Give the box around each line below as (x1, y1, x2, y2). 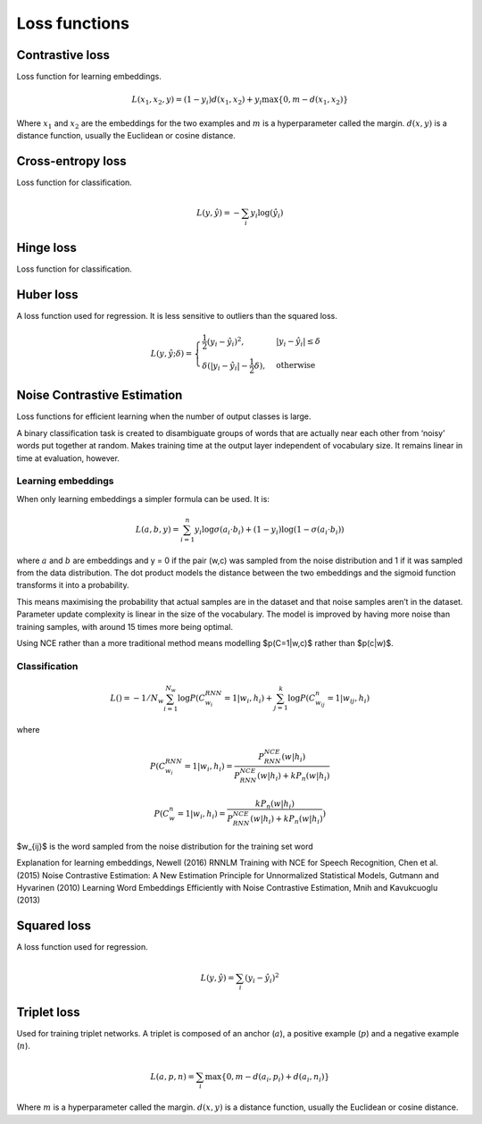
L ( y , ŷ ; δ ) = (150, 348, 193, 358)
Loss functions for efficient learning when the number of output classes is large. (16, 411, 312, 422)
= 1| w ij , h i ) (327, 692, 370, 705)
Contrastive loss (16, 47, 111, 63)
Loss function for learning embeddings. (16, 71, 162, 82)
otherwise (276, 360, 316, 371)
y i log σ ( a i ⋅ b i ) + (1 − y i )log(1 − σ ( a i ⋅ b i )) (194, 524, 345, 536)
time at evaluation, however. (16, 452, 120, 464)
